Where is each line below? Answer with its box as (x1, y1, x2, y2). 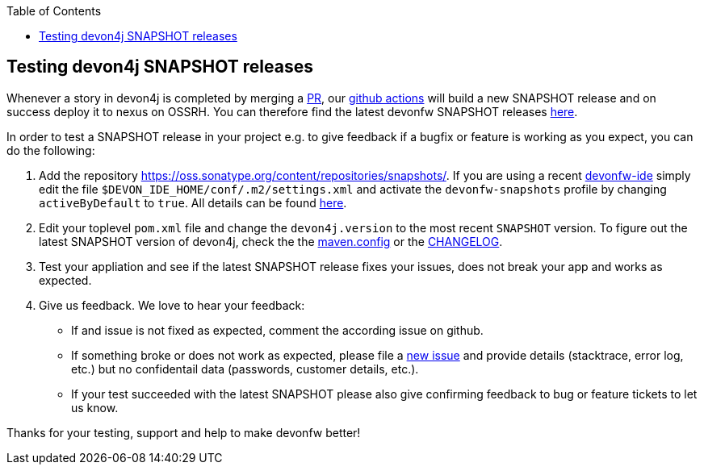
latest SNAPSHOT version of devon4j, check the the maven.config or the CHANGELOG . (39, 234, 503, 248)
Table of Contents (6, 4, 102, 18)
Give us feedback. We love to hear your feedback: (39, 298, 305, 312)
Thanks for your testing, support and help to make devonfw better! (6, 425, 361, 440)
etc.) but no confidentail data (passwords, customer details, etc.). (71, 361, 419, 376)
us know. (71, 400, 119, 415)
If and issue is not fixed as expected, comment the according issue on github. (71, 323, 484, 337)
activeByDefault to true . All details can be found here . (39, 195, 347, 210)
